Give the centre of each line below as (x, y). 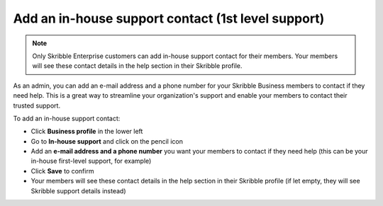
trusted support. (37, 105)
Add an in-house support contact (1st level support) (169, 18)
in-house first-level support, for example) (91, 161)
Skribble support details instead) (78, 190)
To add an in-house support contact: (67, 118)
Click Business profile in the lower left (87, 132)
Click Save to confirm (62, 171)
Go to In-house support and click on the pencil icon (107, 141)
